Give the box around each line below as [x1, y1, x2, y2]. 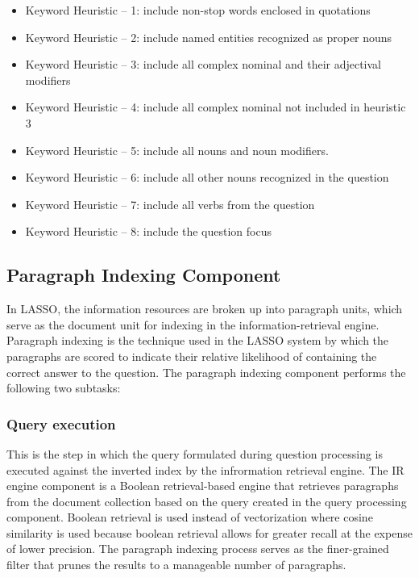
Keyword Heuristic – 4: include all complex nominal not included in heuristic [25, 98, 406, 115]
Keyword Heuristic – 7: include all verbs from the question [25, 195, 315, 212]
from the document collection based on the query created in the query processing [6, 492, 407, 509]
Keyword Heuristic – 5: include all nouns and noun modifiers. [25, 141, 329, 158]
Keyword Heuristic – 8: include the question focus [25, 223, 272, 240]
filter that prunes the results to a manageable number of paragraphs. [6, 556, 346, 573]
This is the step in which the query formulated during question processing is [6, 445, 383, 462]
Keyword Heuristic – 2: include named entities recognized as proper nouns [25, 28, 392, 45]
